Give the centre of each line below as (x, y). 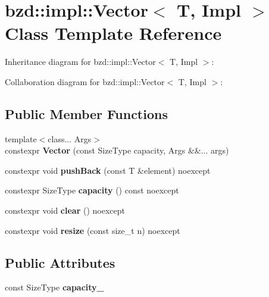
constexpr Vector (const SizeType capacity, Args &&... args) (117, 150)
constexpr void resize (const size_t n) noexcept (93, 230)
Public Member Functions (86, 113)
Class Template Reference (113, 33)
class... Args (70, 138)
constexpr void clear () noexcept (65, 210)
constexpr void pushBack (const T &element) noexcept (108, 170)
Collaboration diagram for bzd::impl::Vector (85, 81)
